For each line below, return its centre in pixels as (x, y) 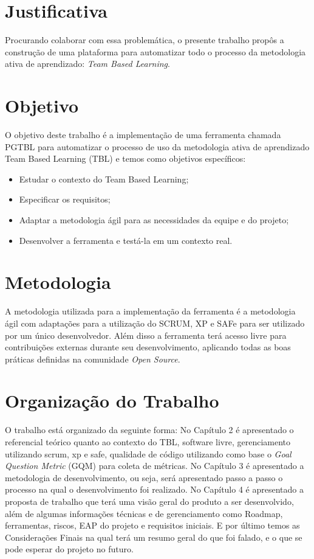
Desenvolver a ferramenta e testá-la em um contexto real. (126, 240)
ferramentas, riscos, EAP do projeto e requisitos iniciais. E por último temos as (152, 525)
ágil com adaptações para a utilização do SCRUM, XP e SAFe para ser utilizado (155, 323)
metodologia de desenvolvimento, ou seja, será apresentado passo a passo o (144, 477)
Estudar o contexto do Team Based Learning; (104, 179)
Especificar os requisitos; (65, 199)
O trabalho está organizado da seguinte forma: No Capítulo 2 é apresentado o (149, 430)
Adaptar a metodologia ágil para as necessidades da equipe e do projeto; (154, 220)
